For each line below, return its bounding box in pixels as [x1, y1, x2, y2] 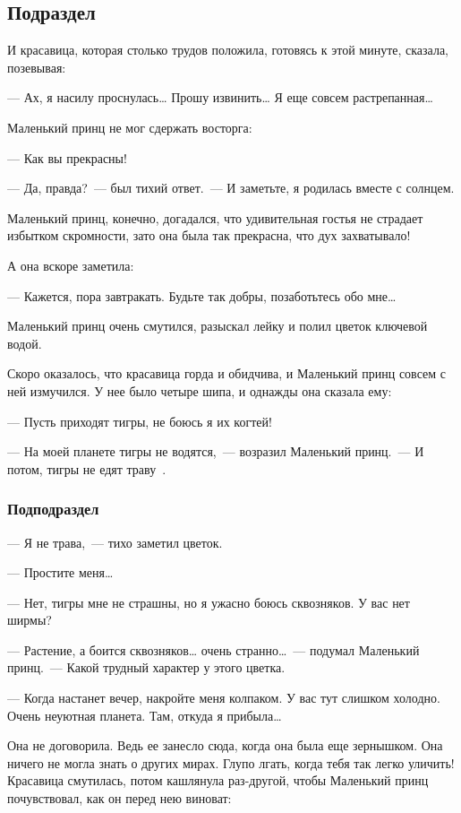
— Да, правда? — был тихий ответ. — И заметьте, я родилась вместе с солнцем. [7, 178, 455, 197]
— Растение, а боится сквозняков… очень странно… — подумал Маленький [7, 640, 420, 659]
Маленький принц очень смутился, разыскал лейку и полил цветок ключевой [7, 316, 428, 335]
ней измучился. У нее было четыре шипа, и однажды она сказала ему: [7, 381, 392, 400]
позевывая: [7, 57, 66, 76]
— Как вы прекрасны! [7, 148, 127, 167]
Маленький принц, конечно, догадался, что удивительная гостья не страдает [7, 208, 423, 227]
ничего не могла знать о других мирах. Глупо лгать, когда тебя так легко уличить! [7, 753, 455, 772]
